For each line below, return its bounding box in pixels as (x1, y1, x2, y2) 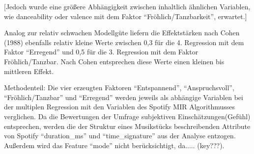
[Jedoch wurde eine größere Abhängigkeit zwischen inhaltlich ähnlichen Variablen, (4, 1, 251, 11)
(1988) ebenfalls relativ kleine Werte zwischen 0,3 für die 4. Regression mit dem (4, 37, 244, 47)
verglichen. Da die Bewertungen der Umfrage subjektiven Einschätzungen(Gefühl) (4, 111, 251, 121)
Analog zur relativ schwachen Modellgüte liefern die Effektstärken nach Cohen (4, 27, 240, 38)
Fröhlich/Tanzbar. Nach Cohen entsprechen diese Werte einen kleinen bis (4, 56, 225, 66)
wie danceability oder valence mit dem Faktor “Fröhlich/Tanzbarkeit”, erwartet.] (4, 11, 247, 21)
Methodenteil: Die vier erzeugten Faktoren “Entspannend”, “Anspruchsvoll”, (4, 82, 234, 93)
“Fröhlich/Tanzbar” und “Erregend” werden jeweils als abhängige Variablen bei (4, 92, 243, 102)
